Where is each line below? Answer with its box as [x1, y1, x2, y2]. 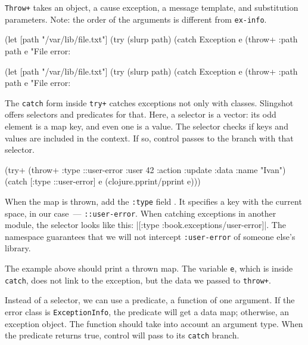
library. [5, 242, 31, 254]
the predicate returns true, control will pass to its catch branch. [5, 329, 239, 341]
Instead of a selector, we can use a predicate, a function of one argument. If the [5, 294, 295, 306]
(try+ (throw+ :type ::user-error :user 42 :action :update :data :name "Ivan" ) [5, 163, 286, 175]
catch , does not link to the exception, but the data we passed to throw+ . [5, 273, 271, 286]
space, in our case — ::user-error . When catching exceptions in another [5, 207, 276, 219]
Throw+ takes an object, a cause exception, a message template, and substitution [5, 1, 298, 13]
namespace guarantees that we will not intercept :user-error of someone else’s [5, 230, 295, 242]
